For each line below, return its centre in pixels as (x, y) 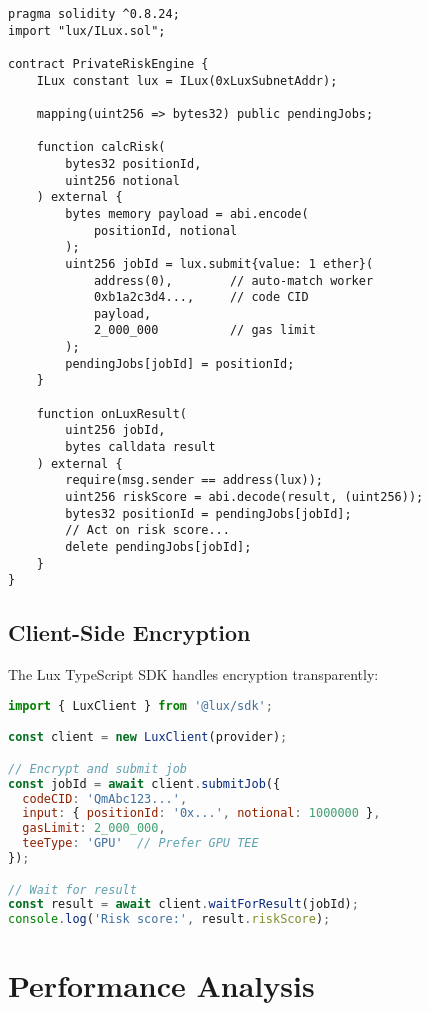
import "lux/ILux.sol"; (87, 30)
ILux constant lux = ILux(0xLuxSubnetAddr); (187, 80)
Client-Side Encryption (129, 632)
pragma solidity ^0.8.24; (94, 14)
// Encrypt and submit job (97, 768)
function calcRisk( (101, 147)
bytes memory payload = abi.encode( (187, 213)
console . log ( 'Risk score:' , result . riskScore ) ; (169, 919)
